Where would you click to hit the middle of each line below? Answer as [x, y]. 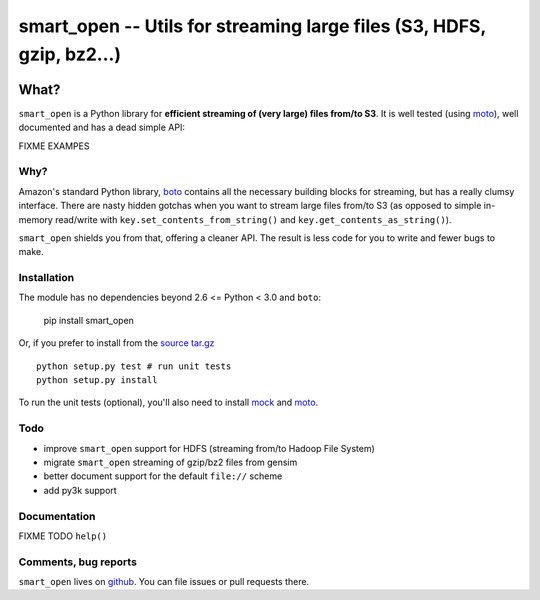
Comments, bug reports [77, 562]
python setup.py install [97, 380]
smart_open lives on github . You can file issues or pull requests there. [164, 582]
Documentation [57, 516]
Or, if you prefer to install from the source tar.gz [116, 343]
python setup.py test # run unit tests [134, 366]
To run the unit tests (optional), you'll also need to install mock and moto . [168, 402]
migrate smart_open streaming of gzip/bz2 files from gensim [170, 462]
